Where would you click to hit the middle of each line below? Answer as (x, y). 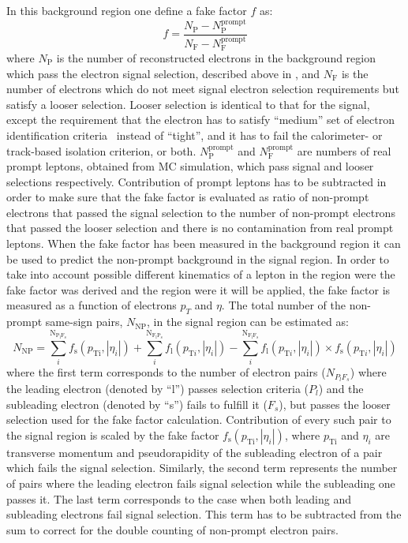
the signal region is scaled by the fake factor (113, 434)
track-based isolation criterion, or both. (101, 150)
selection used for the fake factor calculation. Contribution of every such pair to (199, 419)
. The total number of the (283, 305)
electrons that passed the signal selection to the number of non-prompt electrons (201, 212)
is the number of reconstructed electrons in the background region (216, 57)
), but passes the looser (335, 404)
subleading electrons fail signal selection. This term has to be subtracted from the (204, 514)
